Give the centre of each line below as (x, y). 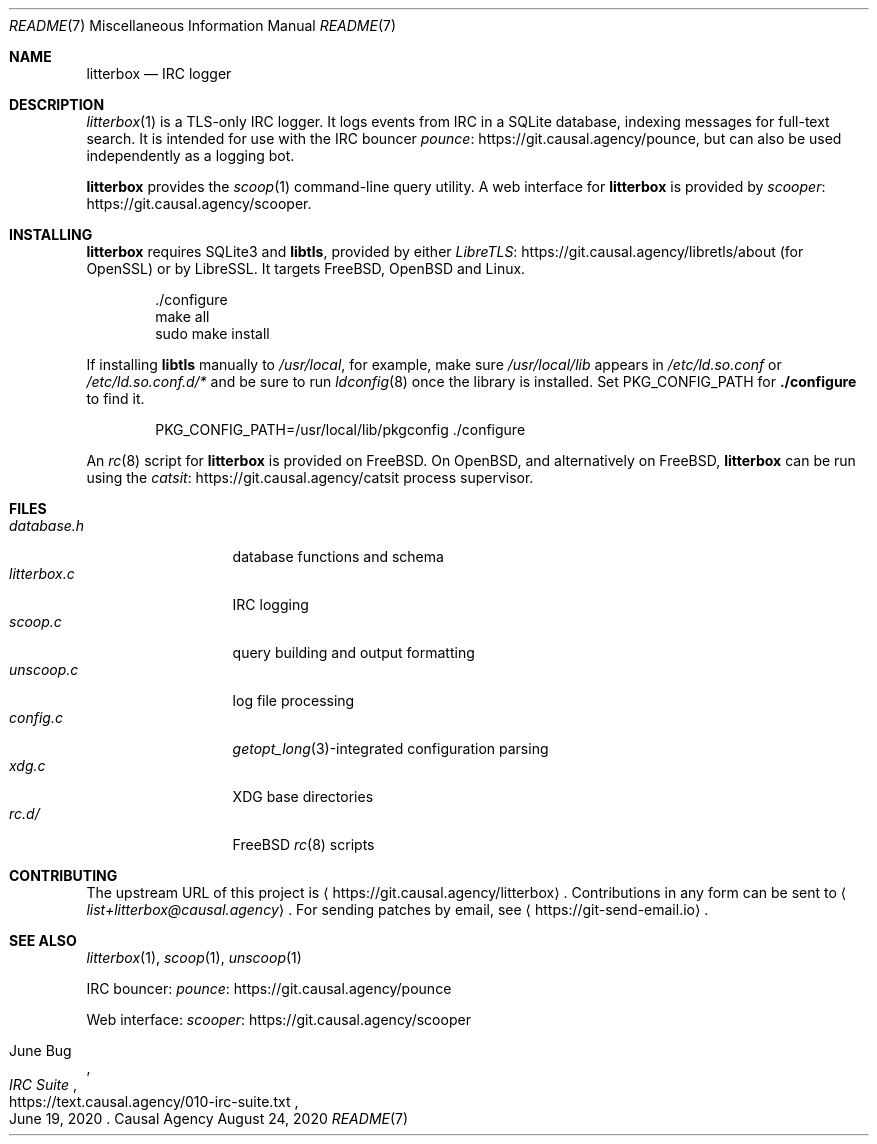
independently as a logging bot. (190, 155)
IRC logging (270, 604)
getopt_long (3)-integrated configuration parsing (390, 748)
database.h (47, 525)
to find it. (115, 398)
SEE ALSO (43, 940)
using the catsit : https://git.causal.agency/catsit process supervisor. (310, 477)
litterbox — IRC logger (159, 73)
